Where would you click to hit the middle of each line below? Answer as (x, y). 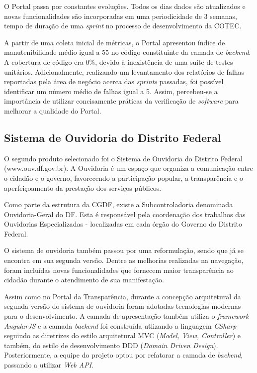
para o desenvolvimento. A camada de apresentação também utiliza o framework (127, 316)
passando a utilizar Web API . (49, 365)
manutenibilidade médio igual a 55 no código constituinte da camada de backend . (128, 52)
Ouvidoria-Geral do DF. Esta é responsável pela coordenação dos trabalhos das (125, 214)
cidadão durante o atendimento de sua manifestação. (84, 280)
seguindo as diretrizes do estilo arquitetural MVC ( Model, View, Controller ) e (123, 335)
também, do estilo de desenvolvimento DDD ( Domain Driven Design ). (111, 345)
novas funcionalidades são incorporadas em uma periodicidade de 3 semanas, (121, 16)
